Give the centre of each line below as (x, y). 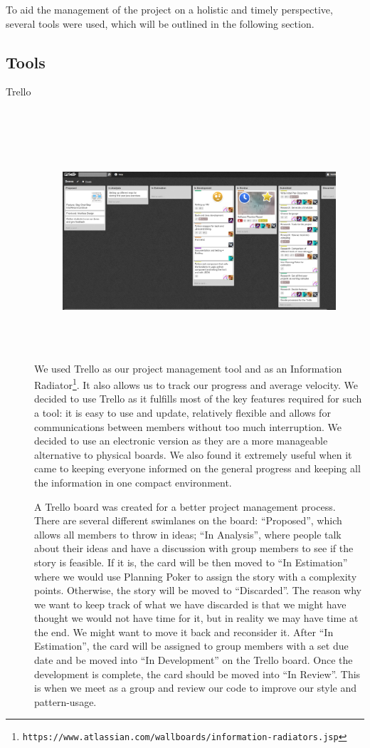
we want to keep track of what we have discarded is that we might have (190, 604)
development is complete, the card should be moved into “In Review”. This (197, 674)
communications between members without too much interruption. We (188, 426)
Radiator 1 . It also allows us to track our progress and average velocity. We (196, 384)
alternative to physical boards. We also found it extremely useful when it (193, 454)
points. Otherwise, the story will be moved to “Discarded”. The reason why (198, 590)
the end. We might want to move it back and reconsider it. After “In (184, 632)
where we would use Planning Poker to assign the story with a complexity (196, 576)
